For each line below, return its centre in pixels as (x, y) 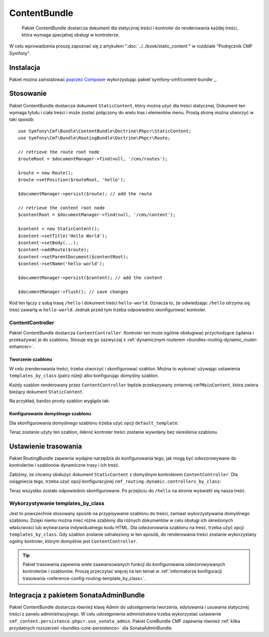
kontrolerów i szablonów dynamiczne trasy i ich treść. (64, 465)
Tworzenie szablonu (31, 359)
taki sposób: (22, 119)
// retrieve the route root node (59, 152)
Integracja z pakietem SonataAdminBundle (77, 595)
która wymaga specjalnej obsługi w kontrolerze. (70, 34)
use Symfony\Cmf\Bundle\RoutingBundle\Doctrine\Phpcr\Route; (94, 138)
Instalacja (25, 67)
